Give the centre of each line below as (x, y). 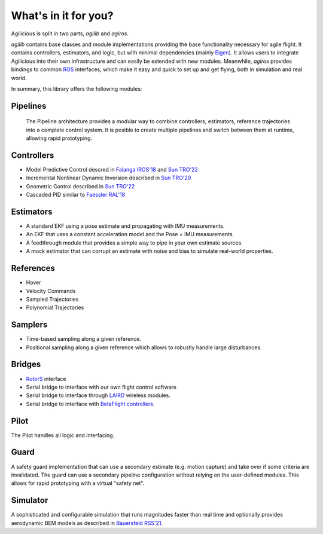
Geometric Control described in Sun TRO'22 (80, 186)
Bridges (26, 364)
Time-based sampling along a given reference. (84, 339)
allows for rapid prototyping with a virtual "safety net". (78, 483)
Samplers (29, 325)
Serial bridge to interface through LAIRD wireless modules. (98, 395)
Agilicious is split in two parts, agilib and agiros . (70, 33)
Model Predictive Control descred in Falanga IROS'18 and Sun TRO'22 (112, 169)
